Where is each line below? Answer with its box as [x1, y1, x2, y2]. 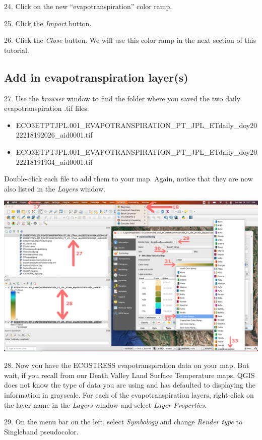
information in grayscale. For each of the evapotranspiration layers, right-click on [4, 389, 254, 400]
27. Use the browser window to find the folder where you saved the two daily [4, 93, 241, 103]
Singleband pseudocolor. [4, 426, 79, 436]
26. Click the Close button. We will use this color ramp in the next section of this [4, 35, 256, 45]
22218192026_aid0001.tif [16, 130, 93, 140]
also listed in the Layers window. [4, 183, 105, 194]
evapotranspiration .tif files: [4, 103, 89, 113]
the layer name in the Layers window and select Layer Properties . [4, 399, 207, 410]
